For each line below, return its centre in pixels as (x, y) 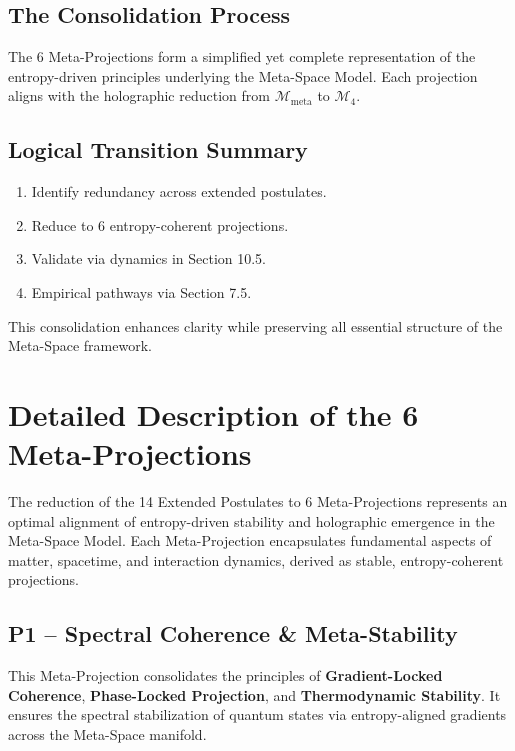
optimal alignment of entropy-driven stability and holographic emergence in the (251, 520)
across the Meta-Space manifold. (107, 734)
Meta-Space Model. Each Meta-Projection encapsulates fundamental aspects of (250, 540)
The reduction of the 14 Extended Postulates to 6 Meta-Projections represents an (258, 501)
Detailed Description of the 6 (213, 413)
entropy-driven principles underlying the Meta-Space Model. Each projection (243, 75)
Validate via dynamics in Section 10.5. (149, 258)
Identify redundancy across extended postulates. (179, 191)
